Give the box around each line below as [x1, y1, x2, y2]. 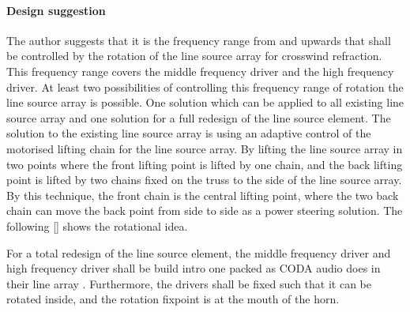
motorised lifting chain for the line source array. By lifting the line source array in [6, 140, 403, 156]
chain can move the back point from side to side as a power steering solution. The [6, 202, 403, 219]
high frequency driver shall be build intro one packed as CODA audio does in [6, 260, 381, 276]
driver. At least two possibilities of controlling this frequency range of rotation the [6, 78, 404, 95]
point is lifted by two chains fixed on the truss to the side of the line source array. [6, 171, 402, 188]
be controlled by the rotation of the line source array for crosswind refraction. [6, 47, 382, 64]
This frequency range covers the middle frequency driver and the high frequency [6, 62, 394, 79]
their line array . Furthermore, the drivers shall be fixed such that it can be [6, 275, 371, 291]
